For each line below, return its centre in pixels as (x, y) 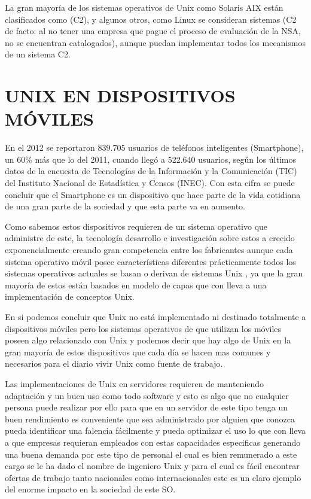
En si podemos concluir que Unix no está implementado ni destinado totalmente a (155, 317)
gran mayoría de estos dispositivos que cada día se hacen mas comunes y (138, 352)
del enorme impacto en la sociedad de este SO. (90, 489)
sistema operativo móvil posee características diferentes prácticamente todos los (150, 261)
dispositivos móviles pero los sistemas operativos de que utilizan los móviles (143, 328)
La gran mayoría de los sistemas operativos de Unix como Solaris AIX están (144, 7)
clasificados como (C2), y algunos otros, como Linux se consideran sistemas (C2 (151, 19)
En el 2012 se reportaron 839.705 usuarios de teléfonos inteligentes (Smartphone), (154, 147)
